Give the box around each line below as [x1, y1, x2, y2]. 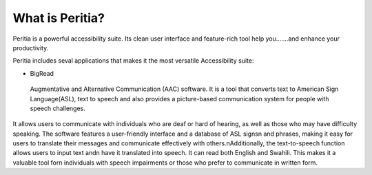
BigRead [30, 69, 54, 77]
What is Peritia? [12, 10, 105, 25]
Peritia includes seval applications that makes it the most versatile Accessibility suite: [12, 56, 254, 65]
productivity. [12, 43, 49, 52]
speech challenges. [30, 104, 86, 112]
